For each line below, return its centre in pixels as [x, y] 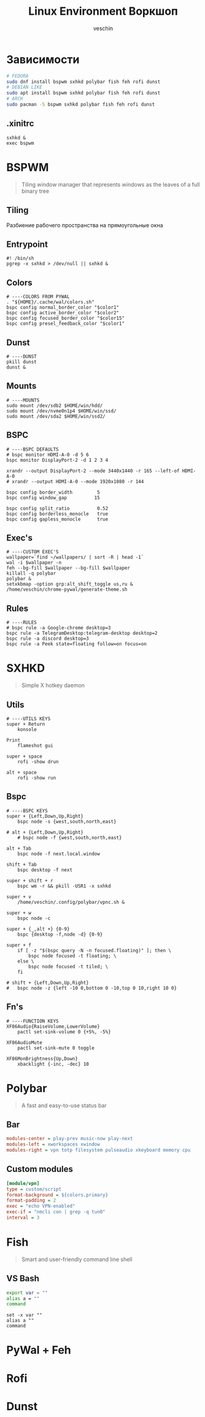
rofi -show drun [38, 762]
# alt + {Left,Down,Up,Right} [45, 832]
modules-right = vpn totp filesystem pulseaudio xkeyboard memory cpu [99, 1150]
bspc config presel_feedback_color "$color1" [65, 324]
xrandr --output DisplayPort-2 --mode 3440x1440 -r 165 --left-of [93, 471]
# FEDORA [17, 76]
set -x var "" [25, 1315]
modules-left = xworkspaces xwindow [53, 1144]
